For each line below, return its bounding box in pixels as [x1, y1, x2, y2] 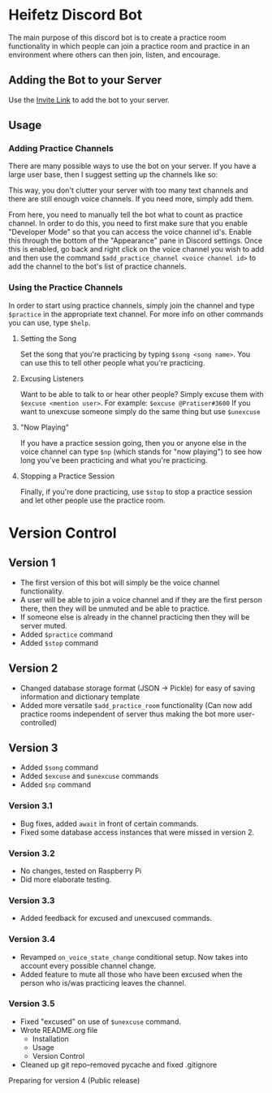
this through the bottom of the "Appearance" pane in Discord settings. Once [8, 235, 262, 245]
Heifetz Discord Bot [8, 6, 143, 24]
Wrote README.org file [19, 1025, 98, 1035]
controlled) [19, 717, 58, 728]
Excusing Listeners [19, 374, 84, 383]
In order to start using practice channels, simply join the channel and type [8, 300, 255, 310]
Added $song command [19, 763, 99, 772]
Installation [32, 1034, 69, 1043]
